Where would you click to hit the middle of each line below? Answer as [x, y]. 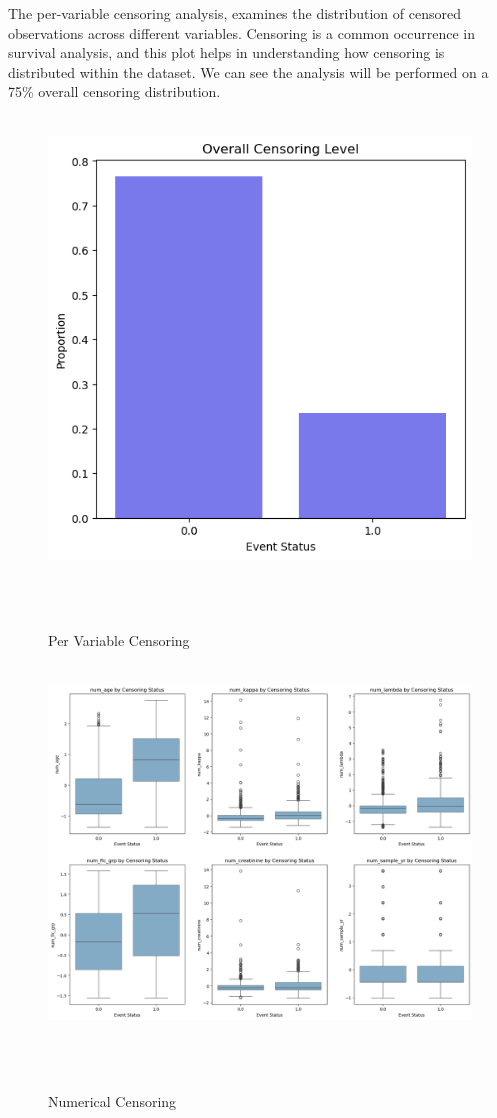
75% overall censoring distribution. [114, 91]
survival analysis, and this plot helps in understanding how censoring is [226, 52]
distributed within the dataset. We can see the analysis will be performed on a [248, 71]
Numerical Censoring [112, 1100]
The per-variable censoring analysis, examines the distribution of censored [234, 13]
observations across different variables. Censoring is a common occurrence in [242, 32]
